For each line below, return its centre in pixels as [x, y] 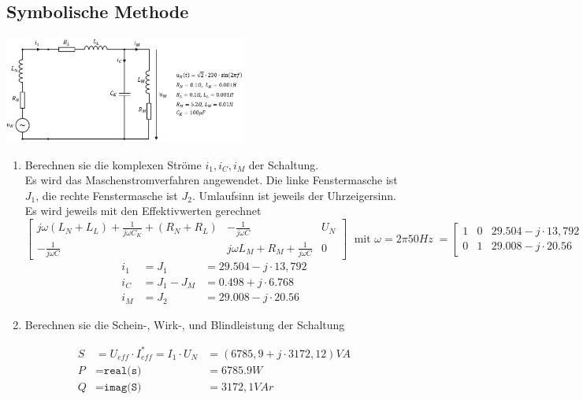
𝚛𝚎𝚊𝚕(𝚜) [123, 370]
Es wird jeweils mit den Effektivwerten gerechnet [143, 211]
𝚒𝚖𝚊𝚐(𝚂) [123, 387]
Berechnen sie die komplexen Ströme [113, 164]
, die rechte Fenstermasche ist [107, 195]
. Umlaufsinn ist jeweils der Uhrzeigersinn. [294, 195]
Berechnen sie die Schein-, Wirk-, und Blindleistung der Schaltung [185, 324]
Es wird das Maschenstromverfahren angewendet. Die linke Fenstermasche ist [211, 180]
